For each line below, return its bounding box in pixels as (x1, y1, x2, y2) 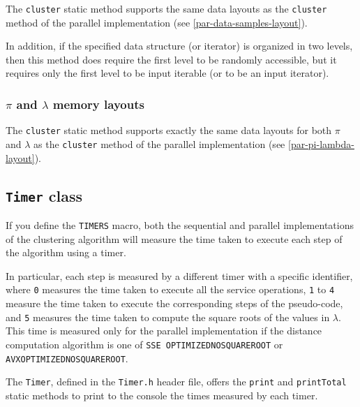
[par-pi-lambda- (287, 136, 354, 151)
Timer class (6, 184, 82, 206)
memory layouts (52, 95, 144, 112)
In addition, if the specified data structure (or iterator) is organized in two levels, (6, 38, 353, 53)
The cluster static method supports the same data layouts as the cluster (6, 1, 327, 15)
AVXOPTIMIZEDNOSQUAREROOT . (6, 350, 128, 365)
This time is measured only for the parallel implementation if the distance (6, 323, 322, 338)
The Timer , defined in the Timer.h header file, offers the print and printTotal (6, 374, 347, 389)
